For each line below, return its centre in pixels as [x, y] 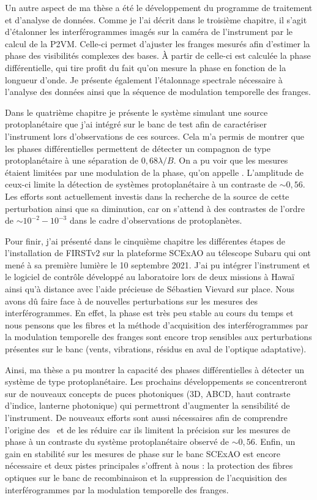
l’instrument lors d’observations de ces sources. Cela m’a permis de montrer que [155, 136]
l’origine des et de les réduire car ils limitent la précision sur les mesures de [148, 429]
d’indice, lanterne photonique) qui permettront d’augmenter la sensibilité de [147, 405]
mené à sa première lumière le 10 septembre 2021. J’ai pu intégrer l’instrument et [158, 264]
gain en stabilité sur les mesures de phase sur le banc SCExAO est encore [143, 453]
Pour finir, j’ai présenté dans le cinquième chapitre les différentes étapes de [145, 241]
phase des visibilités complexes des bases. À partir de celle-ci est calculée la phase [158, 55]
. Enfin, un [275, 441]
